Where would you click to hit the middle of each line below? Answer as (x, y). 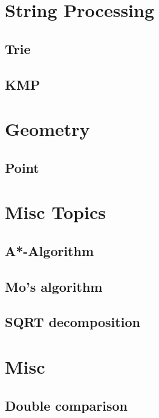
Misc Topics (55, 212)
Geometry (47, 129)
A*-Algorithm (50, 250)
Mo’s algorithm (54, 286)
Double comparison (67, 405)
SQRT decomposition (73, 322)
